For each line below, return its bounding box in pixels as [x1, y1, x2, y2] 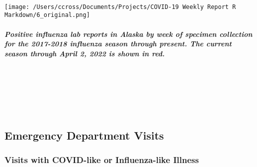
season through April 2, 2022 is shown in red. [4, 48, 165, 58]
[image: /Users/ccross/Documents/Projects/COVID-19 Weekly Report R [4, 3, 236, 10]
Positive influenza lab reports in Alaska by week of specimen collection [4, 28, 253, 39]
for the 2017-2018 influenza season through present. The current [4, 38, 232, 49]
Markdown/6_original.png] [4, 11, 90, 19]
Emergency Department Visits [4, 127, 164, 143]
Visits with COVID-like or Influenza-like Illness [4, 154, 199, 166]
